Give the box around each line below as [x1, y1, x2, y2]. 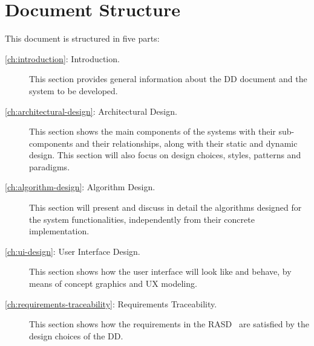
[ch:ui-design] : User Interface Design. [5, 245, 140, 257]
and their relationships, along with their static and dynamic [76, 136, 298, 149]
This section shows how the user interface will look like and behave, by [29, 265, 292, 278]
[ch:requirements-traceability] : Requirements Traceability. [5, 297, 217, 310]
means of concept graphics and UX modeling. [29, 277, 197, 290]
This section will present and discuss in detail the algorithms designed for [29, 201, 302, 214]
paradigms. [29, 160, 70, 173]
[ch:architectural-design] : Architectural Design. [5, 104, 177, 117]
